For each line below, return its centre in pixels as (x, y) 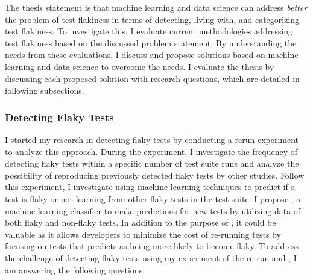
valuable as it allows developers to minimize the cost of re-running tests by (143, 234)
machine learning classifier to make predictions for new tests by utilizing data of (153, 210)
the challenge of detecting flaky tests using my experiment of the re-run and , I (151, 257)
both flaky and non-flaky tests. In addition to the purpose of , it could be (141, 222)
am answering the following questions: (75, 269)
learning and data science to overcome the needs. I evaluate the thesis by (140, 66)
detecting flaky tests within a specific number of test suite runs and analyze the (152, 163)
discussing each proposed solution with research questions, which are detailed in (152, 78)
